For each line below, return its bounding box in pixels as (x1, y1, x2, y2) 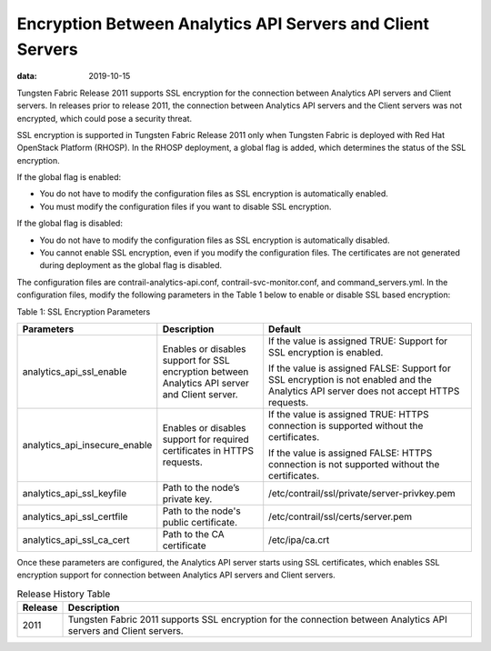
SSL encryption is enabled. (268, 346, 384, 358)
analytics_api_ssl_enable (22, 365, 127, 377)
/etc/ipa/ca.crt (268, 533, 330, 546)
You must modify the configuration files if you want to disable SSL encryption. (39, 201, 332, 212)
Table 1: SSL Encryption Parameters (16, 305, 151, 317)
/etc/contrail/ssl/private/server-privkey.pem (268, 486, 456, 499)
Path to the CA (162, 527, 225, 540)
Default (268, 323, 302, 336)
